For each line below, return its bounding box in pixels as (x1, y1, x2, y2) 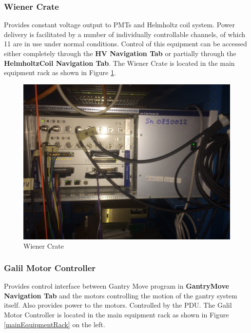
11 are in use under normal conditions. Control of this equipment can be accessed (4, 39, 247, 49)
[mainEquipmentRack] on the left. (4, 319, 105, 329)
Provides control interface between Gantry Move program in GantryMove (4, 281, 229, 291)
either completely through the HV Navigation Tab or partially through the (4, 48, 236, 58)
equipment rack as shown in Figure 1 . (4, 67, 116, 78)
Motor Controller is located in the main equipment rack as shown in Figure (4, 309, 229, 319)
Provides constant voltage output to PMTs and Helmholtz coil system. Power (4, 20, 235, 30)
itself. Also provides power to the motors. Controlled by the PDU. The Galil (4, 300, 232, 310)
